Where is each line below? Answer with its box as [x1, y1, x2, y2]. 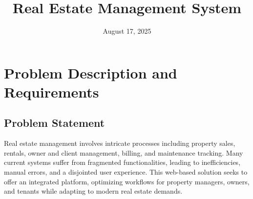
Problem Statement [4, 115, 105, 130]
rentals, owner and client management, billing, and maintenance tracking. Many [4, 147, 243, 158]
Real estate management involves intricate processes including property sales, [4, 138, 235, 148]
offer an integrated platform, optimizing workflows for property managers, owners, [4, 176, 250, 186]
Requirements [4, 81, 99, 101]
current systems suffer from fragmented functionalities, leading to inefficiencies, [4, 157, 241, 167]
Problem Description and [4, 62, 177, 82]
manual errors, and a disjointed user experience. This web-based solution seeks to [4, 167, 248, 177]
